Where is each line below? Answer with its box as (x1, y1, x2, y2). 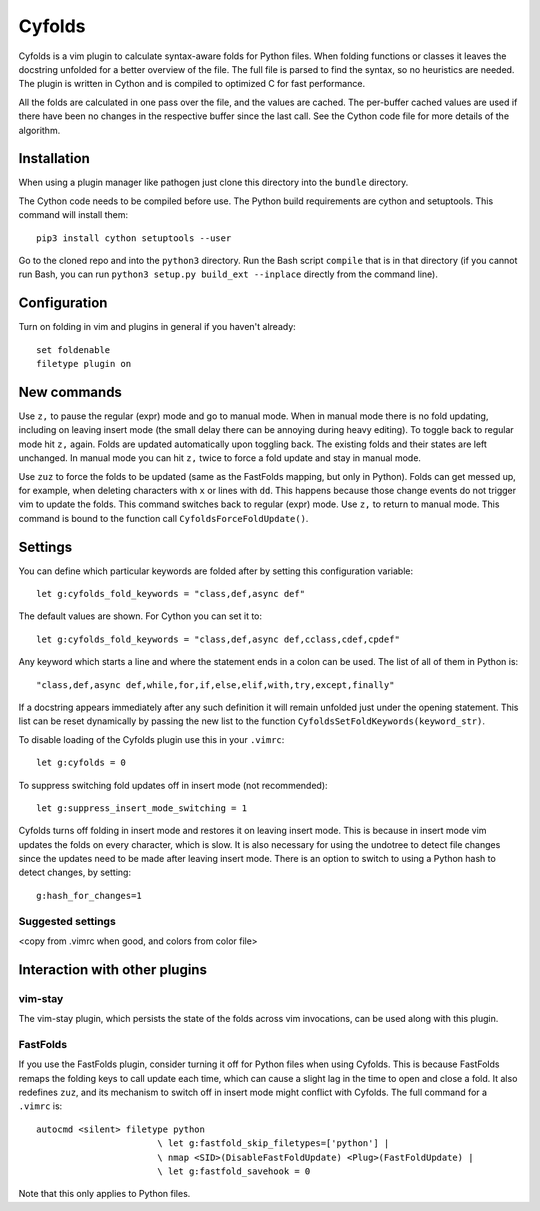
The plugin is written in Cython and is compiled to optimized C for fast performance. (18, 78, 365, 90)
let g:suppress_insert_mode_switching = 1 (36, 802, 248, 814)
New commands (18, 383, 122, 400)
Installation (18, 150, 90, 167)
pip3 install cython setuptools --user (36, 232, 232, 244)
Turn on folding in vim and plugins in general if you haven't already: (18, 321, 297, 333)
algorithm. (18, 124, 61, 136)
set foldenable (36, 344, 111, 355)
